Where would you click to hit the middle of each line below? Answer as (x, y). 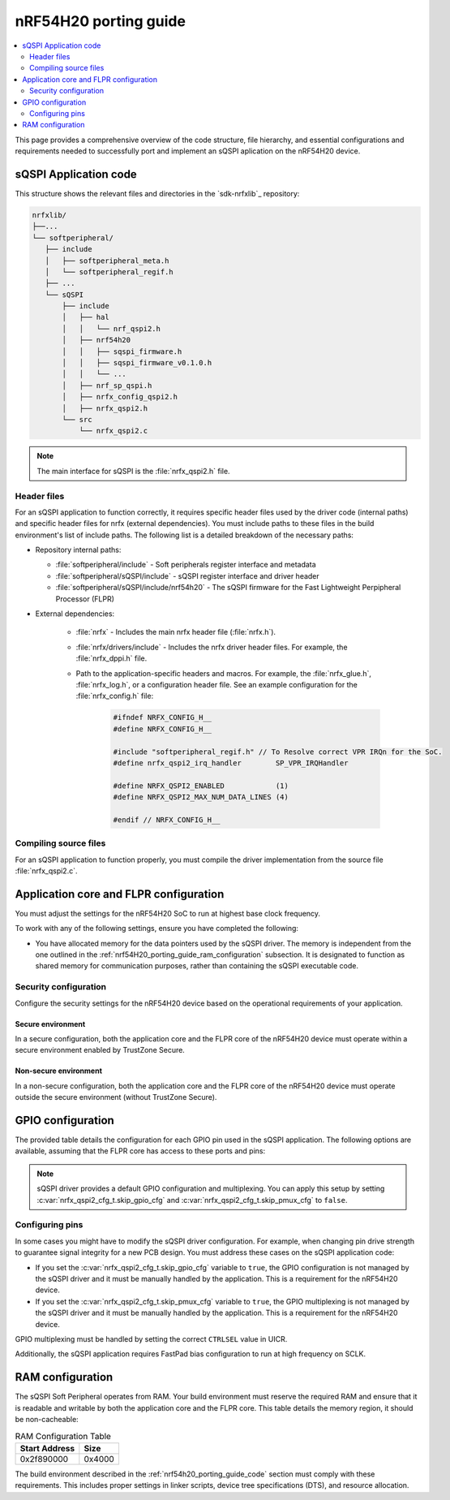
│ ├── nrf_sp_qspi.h (107, 385)
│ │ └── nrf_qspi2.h (111, 328)
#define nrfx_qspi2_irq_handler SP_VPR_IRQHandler (231, 763)
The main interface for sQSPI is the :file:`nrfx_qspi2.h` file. (133, 471)
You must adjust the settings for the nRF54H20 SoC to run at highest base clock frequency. (167, 913)
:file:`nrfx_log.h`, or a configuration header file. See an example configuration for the (217, 684)
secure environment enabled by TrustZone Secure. (100, 1050)
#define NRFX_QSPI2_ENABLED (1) (201, 786)
